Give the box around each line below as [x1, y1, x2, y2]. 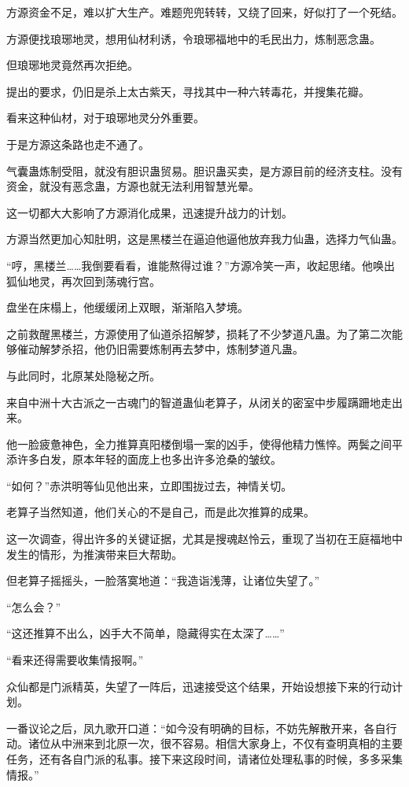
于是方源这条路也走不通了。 [6, 135, 149, 152]
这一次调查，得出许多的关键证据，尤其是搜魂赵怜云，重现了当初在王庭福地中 [6, 530, 403, 547]
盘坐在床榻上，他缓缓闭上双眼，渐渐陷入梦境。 [6, 299, 249, 316]
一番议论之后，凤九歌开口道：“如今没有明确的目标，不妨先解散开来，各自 [6, 719, 386, 736]
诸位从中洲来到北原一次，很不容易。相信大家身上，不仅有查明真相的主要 [28, 735, 403, 752]
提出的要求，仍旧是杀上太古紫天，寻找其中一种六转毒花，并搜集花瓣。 [6, 83, 370, 99]
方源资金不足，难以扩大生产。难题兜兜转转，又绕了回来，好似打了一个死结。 [6, 4, 403, 20]
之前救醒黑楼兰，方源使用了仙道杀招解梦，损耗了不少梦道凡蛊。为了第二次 [6, 325, 392, 342]
